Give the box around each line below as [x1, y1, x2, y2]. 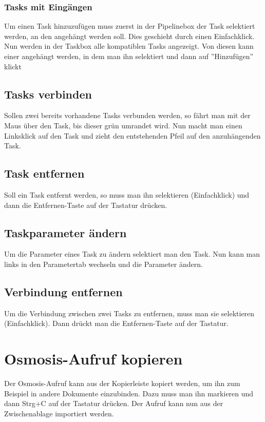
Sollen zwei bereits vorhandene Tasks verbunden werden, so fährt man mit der [4, 110, 251, 121]
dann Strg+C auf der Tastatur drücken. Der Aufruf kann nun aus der [4, 398, 223, 409]
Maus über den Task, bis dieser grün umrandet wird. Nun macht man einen [4, 120, 242, 130]
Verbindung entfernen [4, 283, 123, 299]
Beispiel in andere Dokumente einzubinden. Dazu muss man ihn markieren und [4, 388, 254, 398]
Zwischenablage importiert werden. [4, 408, 114, 418]
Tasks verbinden [4, 86, 92, 102]
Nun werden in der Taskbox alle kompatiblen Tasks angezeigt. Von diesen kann [4, 41, 254, 51]
